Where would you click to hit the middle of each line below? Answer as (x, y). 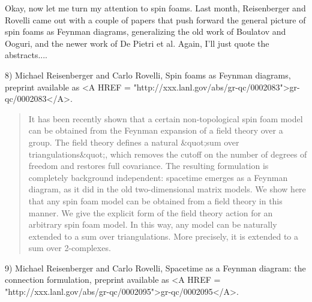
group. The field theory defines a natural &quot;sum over (134, 142)
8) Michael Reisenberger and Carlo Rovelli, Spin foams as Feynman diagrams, (148, 75)
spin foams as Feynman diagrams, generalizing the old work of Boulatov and (145, 31)
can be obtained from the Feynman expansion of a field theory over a (156, 130)
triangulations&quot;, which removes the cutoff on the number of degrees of (168, 154)
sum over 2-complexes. (70, 248)
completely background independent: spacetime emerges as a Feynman (158, 177)
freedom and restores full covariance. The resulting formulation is (148, 166)
